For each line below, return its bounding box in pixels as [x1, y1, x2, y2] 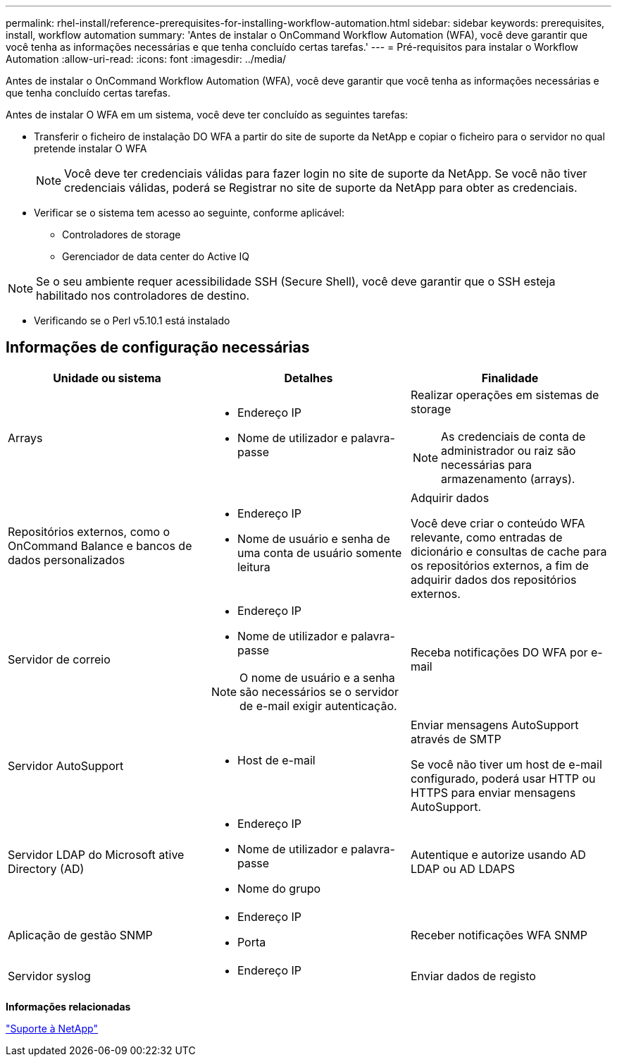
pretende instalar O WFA [34, 142, 147, 154]
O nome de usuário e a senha [239, 670, 395, 685]
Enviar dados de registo [410, 968, 536, 983]
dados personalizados [8, 552, 125, 567]
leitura [237, 559, 270, 574]
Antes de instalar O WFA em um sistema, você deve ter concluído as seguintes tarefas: [6, 109, 409, 121]
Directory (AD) [8, 861, 85, 876]
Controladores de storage [62, 228, 181, 240]
